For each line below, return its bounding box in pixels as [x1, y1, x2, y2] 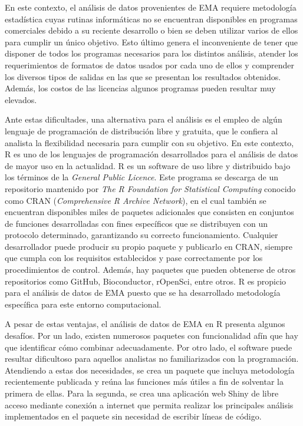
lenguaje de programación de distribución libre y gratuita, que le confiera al [5, 124, 278, 137]
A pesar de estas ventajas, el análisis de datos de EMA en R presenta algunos [5, 318, 285, 330]
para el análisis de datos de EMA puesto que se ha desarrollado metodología [5, 286, 281, 299]
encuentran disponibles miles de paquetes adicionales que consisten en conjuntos [5, 206, 294, 218]
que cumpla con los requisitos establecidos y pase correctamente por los [5, 252, 263, 264]
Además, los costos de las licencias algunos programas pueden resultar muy [5, 82, 276, 94]
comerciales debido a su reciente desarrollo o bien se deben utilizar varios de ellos [5, 24, 298, 37]
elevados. [5, 93, 37, 105]
